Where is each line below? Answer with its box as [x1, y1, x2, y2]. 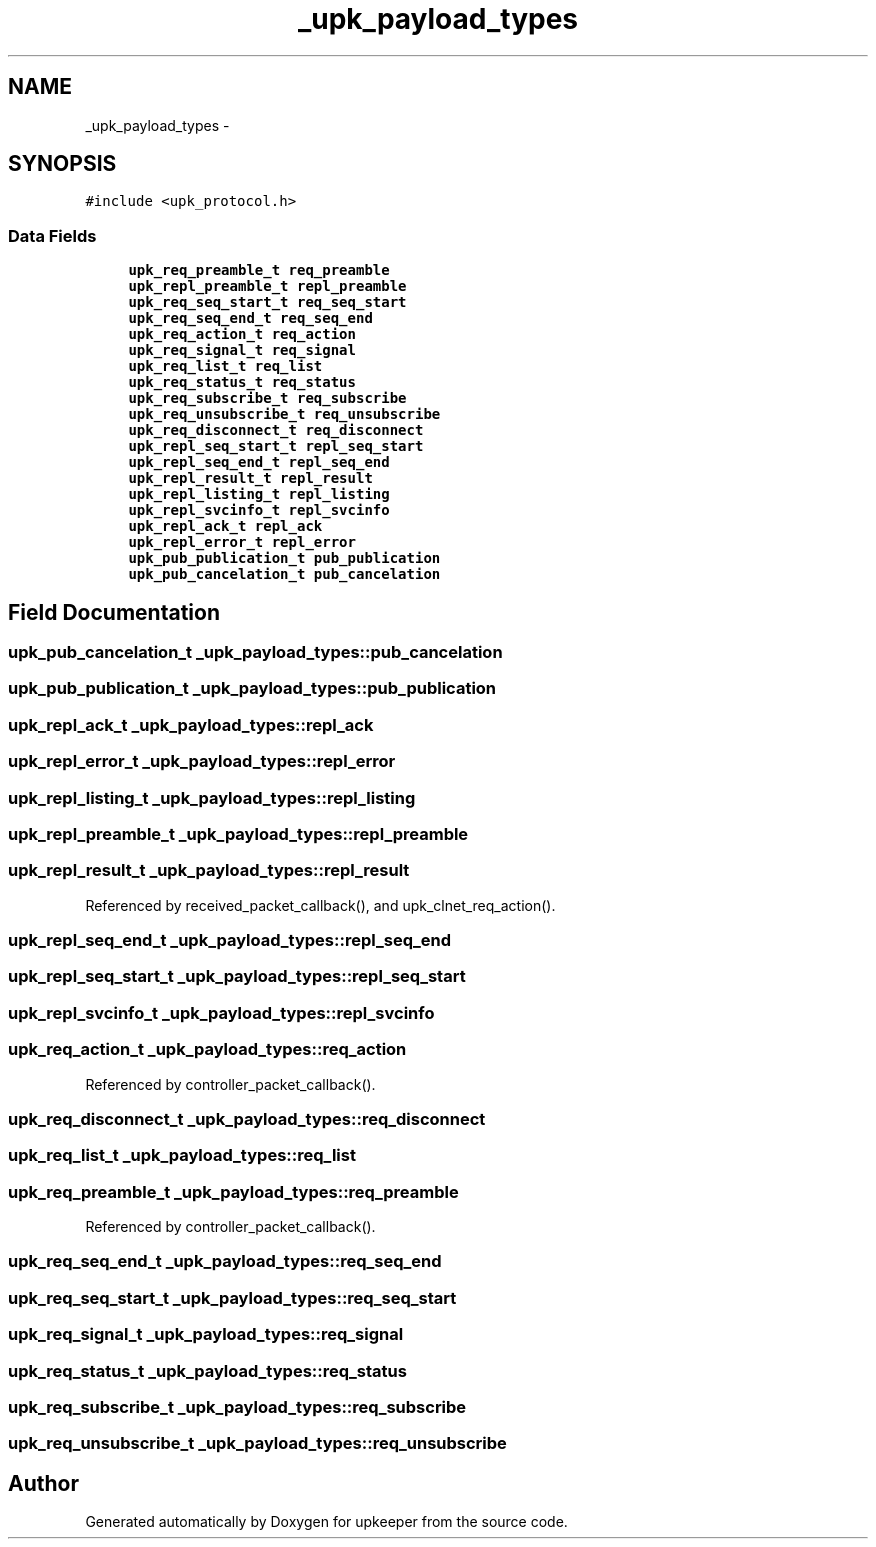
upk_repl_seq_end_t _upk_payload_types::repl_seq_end [8, 930, 452, 951]
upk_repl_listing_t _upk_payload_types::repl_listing [8, 787, 416, 808]
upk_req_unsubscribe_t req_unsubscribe [128, 406, 441, 423]
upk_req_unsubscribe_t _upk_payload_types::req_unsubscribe [8, 1433, 507, 1454]
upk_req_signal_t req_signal [128, 342, 356, 359]
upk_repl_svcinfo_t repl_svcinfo [128, 502, 390, 519]
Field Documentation [8, 599, 220, 625]
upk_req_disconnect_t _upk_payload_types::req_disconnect [8, 1108, 486, 1129]
